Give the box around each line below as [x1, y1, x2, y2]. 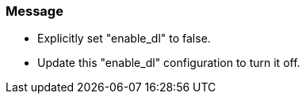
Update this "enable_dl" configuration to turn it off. [37, 56, 300, 70]
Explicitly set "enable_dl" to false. [37, 31, 211, 46]
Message [6, 3, 63, 19]
